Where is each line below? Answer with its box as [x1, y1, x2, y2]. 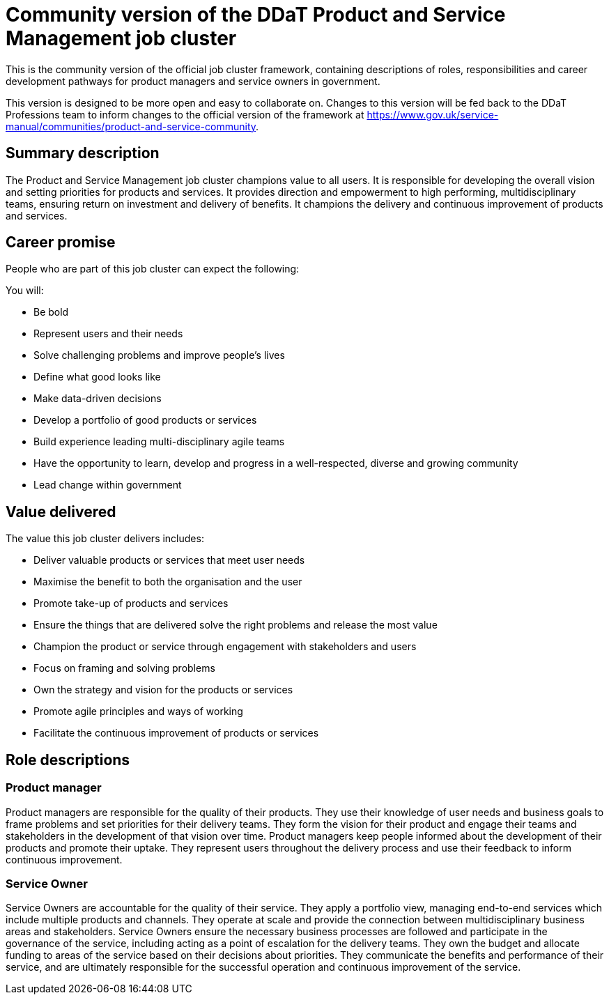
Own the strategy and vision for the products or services [33, 684, 293, 696]
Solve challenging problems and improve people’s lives [33, 349, 285, 362]
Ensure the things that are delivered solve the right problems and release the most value [33, 619, 438, 631]
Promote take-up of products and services [33, 597, 229, 610]
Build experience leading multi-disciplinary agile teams [33, 436, 285, 448]
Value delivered [6, 502, 116, 521]
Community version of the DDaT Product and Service [6, 3, 506, 26]
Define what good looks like [33, 371, 161, 383]
